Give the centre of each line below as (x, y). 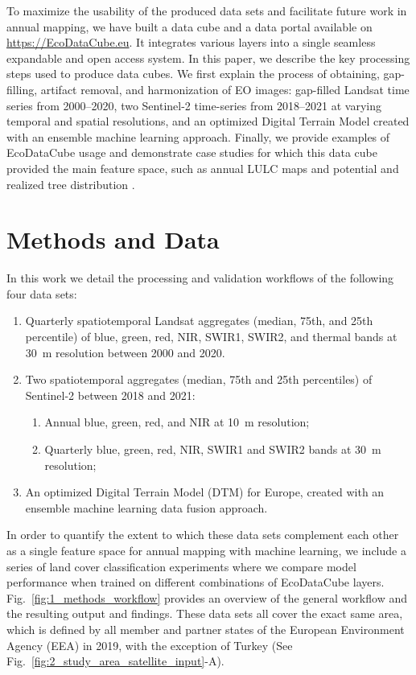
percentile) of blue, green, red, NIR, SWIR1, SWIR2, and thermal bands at (211, 337)
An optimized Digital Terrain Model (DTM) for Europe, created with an (205, 492)
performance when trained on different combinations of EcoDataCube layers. (196, 582)
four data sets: (42, 293)
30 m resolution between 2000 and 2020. (125, 352)
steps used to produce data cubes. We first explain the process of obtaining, (193, 74)
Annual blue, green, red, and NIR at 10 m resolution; (177, 422)
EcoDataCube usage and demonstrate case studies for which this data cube (192, 152)
